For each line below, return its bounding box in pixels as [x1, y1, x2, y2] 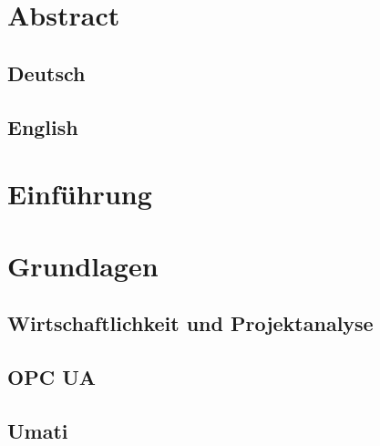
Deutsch [7, 58, 86, 87]
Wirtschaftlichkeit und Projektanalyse [7, 309, 374, 337]
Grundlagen [7, 246, 159, 284]
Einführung [7, 175, 152, 213]
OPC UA [7, 362, 96, 390]
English [7, 112, 78, 140]
